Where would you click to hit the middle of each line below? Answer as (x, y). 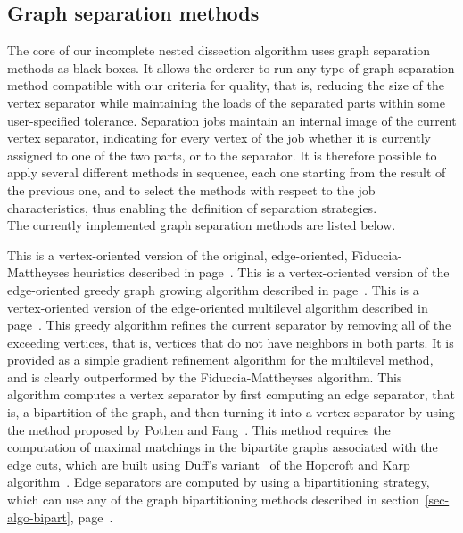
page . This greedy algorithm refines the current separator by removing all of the (229, 325)
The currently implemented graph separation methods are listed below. (202, 225)
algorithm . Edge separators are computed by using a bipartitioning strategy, (219, 482)
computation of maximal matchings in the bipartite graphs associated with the (223, 447)
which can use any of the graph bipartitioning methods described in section (213, 500)
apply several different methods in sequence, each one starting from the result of (227, 172)
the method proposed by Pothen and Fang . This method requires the (199, 429)
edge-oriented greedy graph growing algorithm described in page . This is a (213, 289)
